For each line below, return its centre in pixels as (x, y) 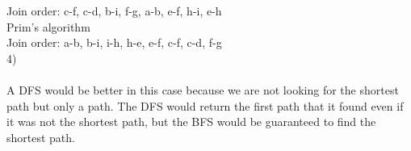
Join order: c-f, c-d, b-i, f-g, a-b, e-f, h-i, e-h (114, 10)
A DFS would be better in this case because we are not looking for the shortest (203, 89)
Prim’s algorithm (48, 26)
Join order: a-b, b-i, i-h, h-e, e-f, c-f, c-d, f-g (114, 42)
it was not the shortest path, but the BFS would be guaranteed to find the (191, 122)
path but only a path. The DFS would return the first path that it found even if (205, 105)
